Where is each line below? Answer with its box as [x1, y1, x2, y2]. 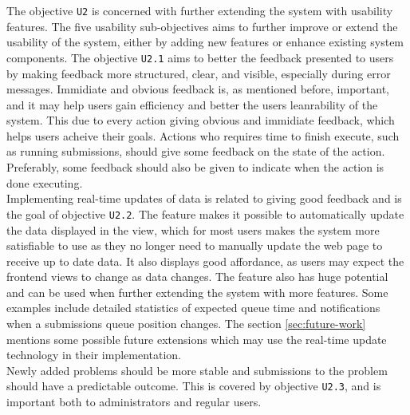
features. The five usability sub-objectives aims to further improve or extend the [6, 18, 398, 34]
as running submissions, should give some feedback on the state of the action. [6, 143, 385, 160]
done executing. [6, 174, 83, 191]
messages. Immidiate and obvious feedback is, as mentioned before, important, [6, 81, 390, 97]
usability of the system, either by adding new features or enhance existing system [6, 34, 404, 50]
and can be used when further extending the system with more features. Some [6, 283, 388, 300]
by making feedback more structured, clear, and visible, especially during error [6, 65, 391, 81]
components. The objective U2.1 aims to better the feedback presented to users [6, 49, 394, 65]
